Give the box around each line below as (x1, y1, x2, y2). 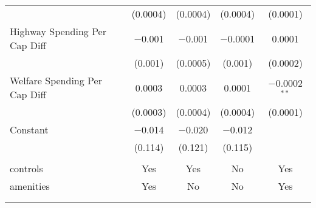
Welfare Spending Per (10, 73, 102, 87)
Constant (10, 122, 49, 136)
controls (10, 161, 43, 175)
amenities (10, 179, 50, 193)
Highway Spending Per (10, 24, 106, 38)
